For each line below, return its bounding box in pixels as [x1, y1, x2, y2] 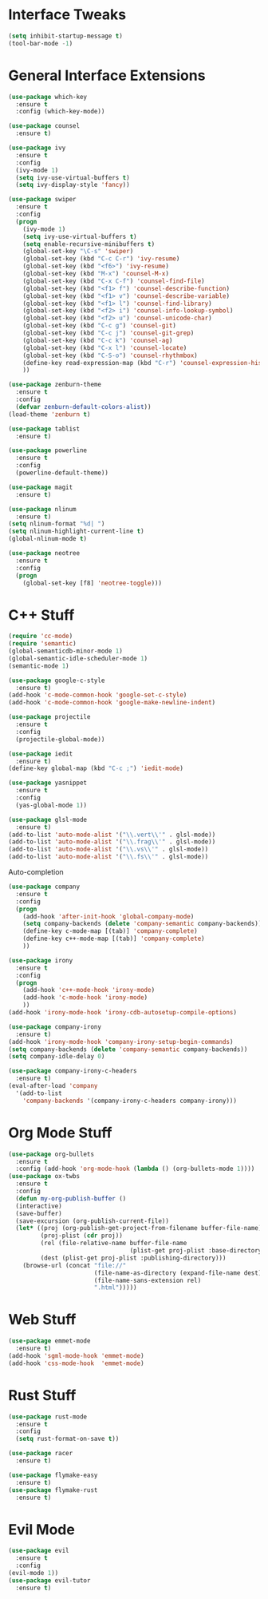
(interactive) [15, 1202, 62, 1210]
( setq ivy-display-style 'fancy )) [15, 181, 130, 189]
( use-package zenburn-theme [8, 381, 102, 389]
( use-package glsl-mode [8, 815, 88, 823]
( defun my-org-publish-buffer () [15, 1194, 127, 1203]
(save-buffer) [15, 1209, 62, 1217]
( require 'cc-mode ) [8, 633, 73, 641]
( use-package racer [8, 1450, 73, 1458]
